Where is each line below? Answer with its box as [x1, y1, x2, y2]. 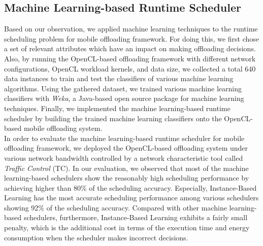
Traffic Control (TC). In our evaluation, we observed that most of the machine [4, 162, 249, 173]
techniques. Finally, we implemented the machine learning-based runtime [4, 102, 231, 113]
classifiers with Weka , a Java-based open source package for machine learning [4, 93, 244, 103]
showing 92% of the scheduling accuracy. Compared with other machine [4, 202, 227, 213]
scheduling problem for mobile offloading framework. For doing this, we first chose [4, 33, 259, 44]
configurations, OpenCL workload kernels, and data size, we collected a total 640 [4, 63, 256, 74]
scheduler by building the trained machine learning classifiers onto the [4, 113, 222, 123]
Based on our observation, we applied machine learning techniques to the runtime [4, 23, 258, 34]
